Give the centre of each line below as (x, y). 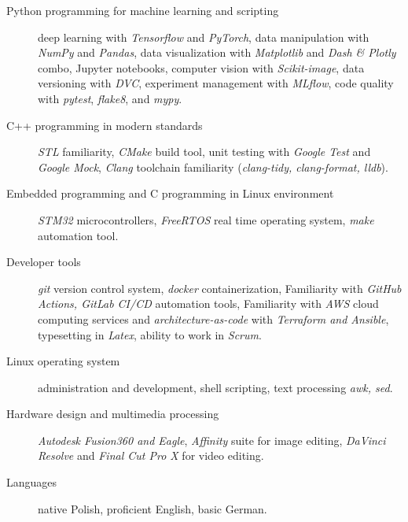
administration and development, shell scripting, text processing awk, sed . (215, 387)
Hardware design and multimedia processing (113, 414)
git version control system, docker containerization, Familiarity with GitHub (220, 288)
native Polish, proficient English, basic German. (153, 508)
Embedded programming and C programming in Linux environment (170, 193)
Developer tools (44, 262)
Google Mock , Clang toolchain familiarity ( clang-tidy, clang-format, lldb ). (213, 167)
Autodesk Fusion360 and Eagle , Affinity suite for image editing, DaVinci (212, 440)
